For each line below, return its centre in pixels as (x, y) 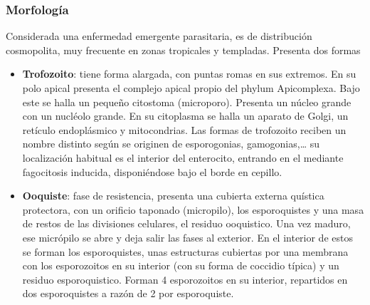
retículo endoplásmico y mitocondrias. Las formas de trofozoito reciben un (184, 129)
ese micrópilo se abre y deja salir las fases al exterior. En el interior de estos (187, 237)
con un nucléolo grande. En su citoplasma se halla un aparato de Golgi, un (185, 116)
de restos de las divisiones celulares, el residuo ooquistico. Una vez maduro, (186, 223)
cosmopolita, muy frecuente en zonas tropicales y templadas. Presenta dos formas (183, 50)
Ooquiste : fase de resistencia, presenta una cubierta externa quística (173, 196)
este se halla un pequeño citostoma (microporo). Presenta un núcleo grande (187, 102)
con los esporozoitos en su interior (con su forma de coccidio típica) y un (181, 265)
